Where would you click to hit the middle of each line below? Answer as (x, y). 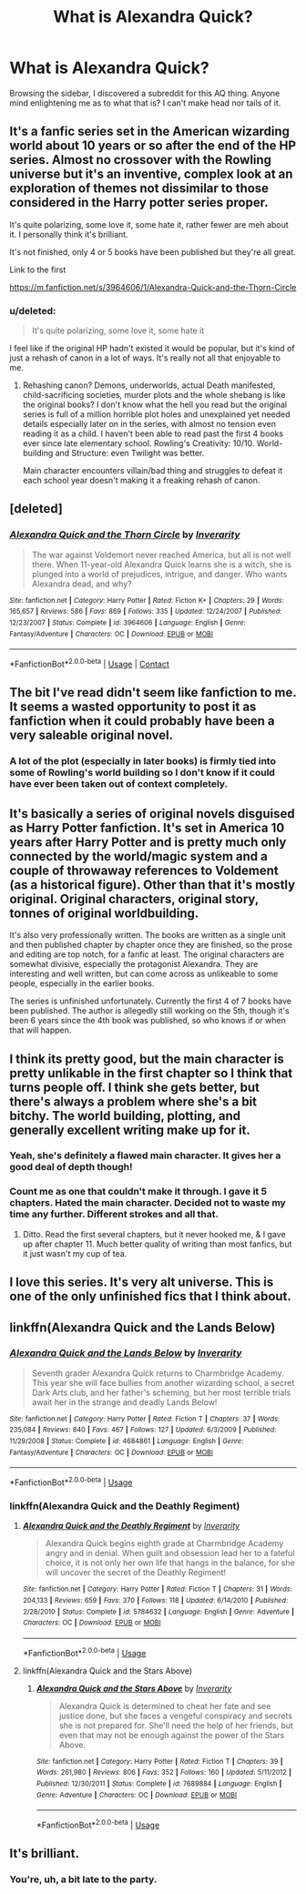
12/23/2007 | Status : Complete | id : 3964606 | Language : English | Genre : (127, 623)
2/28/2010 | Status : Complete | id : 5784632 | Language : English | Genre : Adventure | (158, 1612)
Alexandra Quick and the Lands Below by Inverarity (126, 1353)
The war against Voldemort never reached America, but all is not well (161, 555)
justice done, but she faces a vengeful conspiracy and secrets (176, 1716)
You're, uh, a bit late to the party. (83, 1879)
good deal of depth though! (71, 1167)
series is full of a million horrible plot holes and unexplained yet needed (156, 414)
